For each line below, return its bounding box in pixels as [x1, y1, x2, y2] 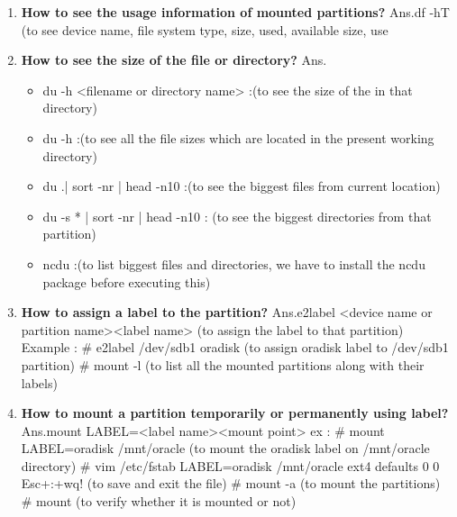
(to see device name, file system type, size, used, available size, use [21, 20, 388, 39]
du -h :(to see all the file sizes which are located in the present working [42, 128, 434, 147]
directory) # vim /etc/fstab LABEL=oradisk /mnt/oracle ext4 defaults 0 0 [21, 456, 440, 475]
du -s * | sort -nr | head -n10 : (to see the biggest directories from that [42, 206, 432, 225]
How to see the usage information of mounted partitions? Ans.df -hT [21, 3, 450, 21]
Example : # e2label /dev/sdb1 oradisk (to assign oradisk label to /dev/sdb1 [21, 338, 449, 357]
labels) [21, 373, 58, 392]
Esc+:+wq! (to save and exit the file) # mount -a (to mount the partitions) [21, 474, 441, 493]
